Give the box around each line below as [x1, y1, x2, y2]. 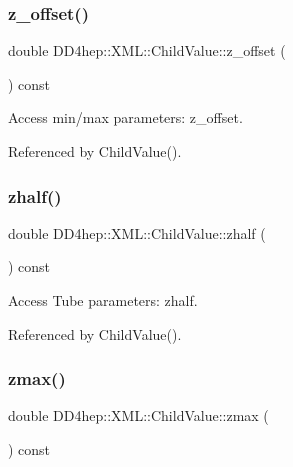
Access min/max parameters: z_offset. [8, 107, 243, 128]
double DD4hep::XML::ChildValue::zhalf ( [8, 222, 266, 243]
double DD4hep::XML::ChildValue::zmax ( [8, 405, 269, 426]
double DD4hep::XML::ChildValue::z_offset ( [8, 40, 286, 61]
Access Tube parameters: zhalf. [8, 290, 198, 310]
